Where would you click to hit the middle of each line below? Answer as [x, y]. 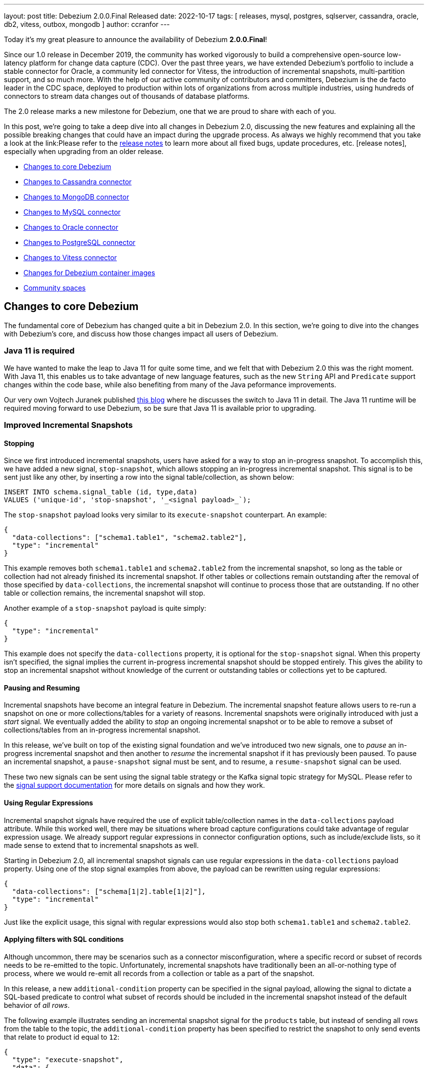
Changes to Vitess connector [70, 257]
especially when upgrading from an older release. [84, 151]
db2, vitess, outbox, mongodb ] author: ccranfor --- [87, 24]
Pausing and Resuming [42, 688]
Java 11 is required [39, 351]
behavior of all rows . [37, 1005]
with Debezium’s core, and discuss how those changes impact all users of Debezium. [141, 334]
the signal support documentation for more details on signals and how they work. [135, 785]
